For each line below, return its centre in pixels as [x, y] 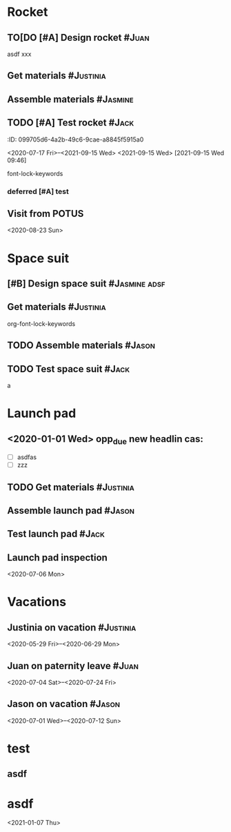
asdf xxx [19, 54]
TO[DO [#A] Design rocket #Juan [78, 38]
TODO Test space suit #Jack [68, 369]
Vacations [37, 602]
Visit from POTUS [46, 214]
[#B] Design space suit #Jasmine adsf [86, 283]
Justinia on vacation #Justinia [72, 627]
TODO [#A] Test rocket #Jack [71, 123]
